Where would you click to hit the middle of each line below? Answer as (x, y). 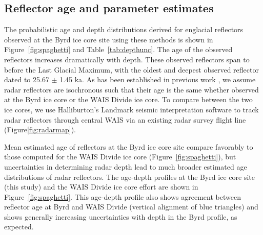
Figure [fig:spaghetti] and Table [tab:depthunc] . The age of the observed (118, 49)
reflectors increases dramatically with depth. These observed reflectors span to (127, 59)
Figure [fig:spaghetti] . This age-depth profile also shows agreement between (123, 196)
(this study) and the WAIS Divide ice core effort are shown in (101, 187)
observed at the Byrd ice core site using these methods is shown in (109, 39)
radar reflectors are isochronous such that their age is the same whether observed (131, 89)
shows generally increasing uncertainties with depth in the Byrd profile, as (121, 216)
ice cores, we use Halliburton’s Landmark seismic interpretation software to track (131, 109)
